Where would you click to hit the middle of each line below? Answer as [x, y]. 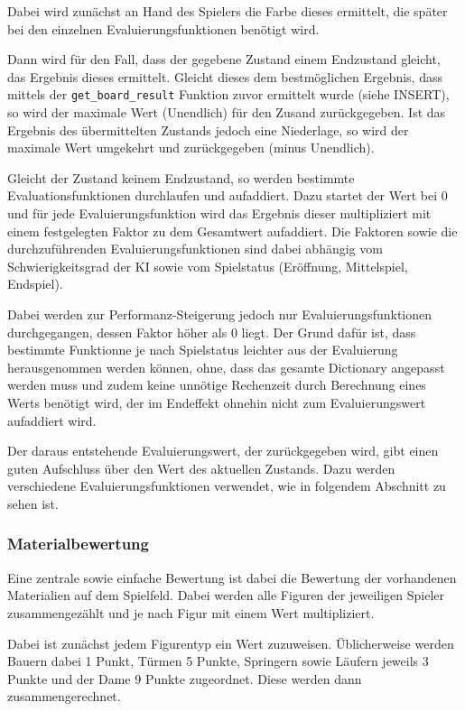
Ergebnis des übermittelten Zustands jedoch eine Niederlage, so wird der [208, 129]
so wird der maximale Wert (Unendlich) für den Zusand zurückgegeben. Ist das [227, 112]
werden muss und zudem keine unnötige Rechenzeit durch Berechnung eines [217, 385]
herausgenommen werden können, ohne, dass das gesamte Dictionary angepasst [226, 367]
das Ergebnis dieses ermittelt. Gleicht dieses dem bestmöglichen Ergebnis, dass [225, 76]
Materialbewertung [78, 544]
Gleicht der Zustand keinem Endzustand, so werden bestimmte [181, 177]
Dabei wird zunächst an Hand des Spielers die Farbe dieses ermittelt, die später [228, 11]
